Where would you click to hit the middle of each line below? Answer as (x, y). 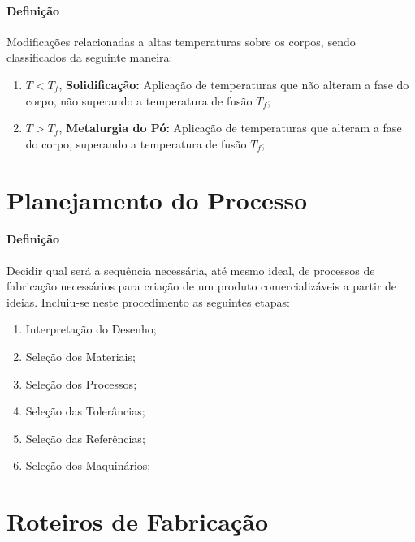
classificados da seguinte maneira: (90, 57)
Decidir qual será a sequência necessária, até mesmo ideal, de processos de (191, 270)
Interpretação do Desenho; (91, 329)
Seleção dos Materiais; (80, 356)
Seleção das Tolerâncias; (85, 411)
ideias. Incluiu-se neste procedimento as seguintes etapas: (148, 301)
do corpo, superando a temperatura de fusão (136, 143)
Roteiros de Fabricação (138, 521)
